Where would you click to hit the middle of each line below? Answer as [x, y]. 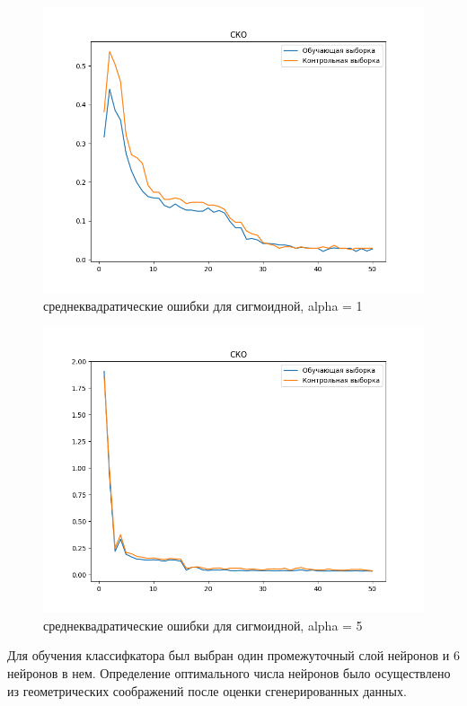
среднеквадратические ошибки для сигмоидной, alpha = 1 [203, 305]
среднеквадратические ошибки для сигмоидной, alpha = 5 [203, 625]
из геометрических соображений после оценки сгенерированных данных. [207, 690]
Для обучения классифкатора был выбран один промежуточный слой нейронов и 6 [233, 655]
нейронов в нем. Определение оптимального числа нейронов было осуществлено [229, 672]
